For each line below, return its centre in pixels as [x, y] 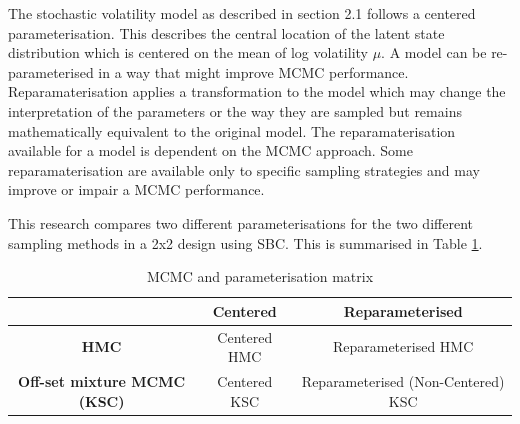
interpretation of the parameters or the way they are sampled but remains [235, 110]
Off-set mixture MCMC [102, 381]
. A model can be [434, 52]
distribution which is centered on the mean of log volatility [188, 52]
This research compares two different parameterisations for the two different [240, 222]
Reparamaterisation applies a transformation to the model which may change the [257, 91]
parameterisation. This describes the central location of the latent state [226, 32]
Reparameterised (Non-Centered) [403, 381]
